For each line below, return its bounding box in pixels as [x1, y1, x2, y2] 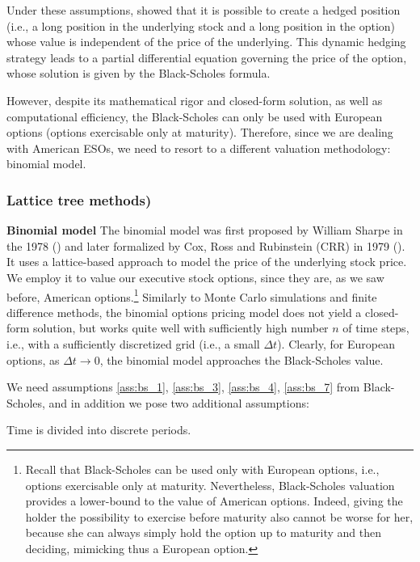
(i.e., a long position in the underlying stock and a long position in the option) [6, 17, 396, 34]
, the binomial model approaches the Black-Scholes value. [99, 351, 384, 368]
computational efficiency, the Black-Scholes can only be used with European [6, 108, 383, 125]
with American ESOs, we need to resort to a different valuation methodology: [6, 139, 391, 156]
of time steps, [342, 319, 409, 336]
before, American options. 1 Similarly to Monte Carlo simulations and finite [6, 285, 377, 305]
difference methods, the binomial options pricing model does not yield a [6, 303, 362, 320]
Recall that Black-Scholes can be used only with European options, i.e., [25, 460, 380, 477]
